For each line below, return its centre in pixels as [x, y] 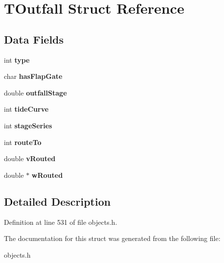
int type [17, 60]
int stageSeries [28, 125]
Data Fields [34, 39]
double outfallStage [35, 92]
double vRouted [30, 158]
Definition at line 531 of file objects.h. [61, 222]
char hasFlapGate [33, 76]
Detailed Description [57, 201]
